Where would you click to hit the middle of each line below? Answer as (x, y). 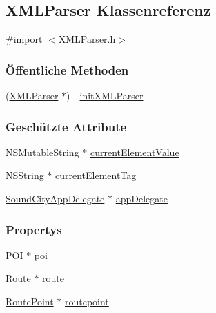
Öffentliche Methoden (67, 69)
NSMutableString (42, 152)
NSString (25, 175)
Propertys (34, 229)
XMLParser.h (87, 39)
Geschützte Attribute (66, 126)
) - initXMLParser (105, 96)
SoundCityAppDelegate (55, 199)
